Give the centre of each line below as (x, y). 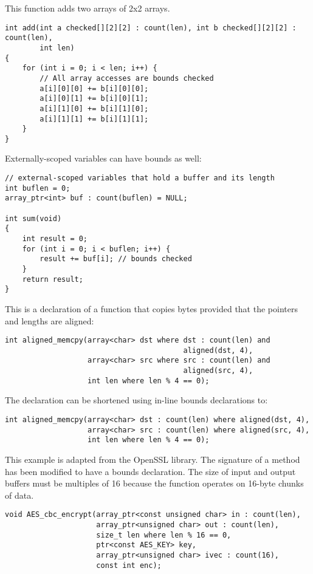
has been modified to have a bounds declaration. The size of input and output (150, 471)
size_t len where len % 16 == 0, (164, 535)
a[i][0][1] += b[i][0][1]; (94, 99)
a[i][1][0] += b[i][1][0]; (94, 108)
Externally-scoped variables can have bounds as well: (103, 158)
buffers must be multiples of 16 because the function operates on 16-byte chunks (154, 483)
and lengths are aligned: (50, 320)
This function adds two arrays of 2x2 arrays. (88, 8)
